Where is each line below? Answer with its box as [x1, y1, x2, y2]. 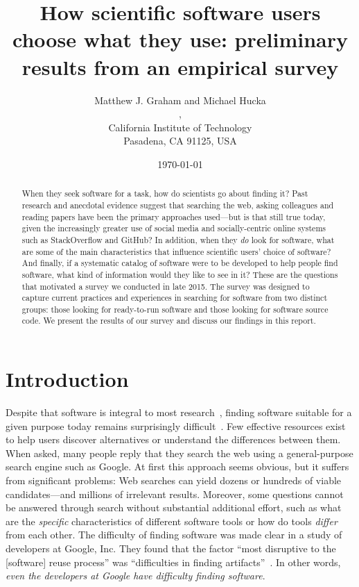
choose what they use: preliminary [12, 25, 348, 53]
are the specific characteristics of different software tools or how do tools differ [6, 513, 338, 528]
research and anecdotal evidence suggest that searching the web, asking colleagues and [21, 199, 334, 210]
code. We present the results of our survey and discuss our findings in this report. [21, 315, 316, 326]
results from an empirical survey [21, 52, 339, 81]
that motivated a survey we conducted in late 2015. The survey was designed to [21, 280, 310, 292]
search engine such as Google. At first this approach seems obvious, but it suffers [6, 459, 349, 474]
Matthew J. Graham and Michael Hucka [94, 92, 266, 107]
